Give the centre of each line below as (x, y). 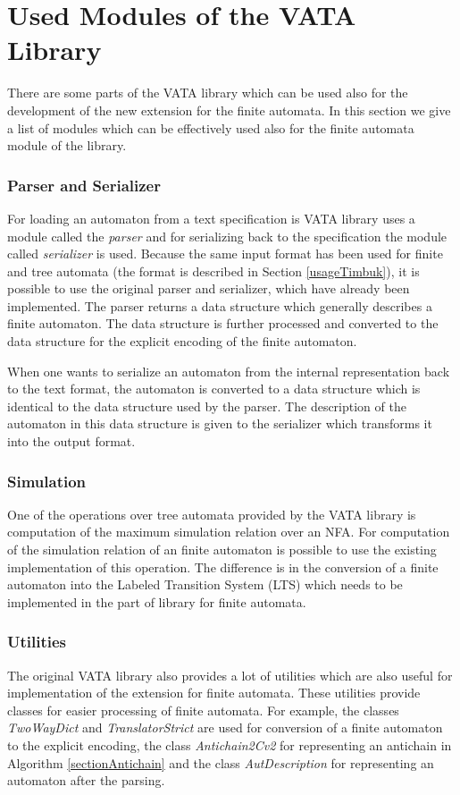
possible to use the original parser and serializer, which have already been (209, 288)
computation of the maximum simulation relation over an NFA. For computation (229, 532)
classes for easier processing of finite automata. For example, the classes (203, 710)
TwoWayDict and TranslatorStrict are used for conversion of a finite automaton (225, 727)
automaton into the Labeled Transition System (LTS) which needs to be (205, 584)
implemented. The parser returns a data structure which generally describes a (220, 305)
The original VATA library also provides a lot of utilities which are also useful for (230, 675)
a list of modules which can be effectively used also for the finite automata (211, 127)
